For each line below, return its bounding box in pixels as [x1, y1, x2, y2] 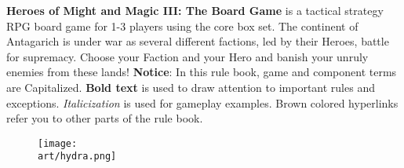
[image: [38, 137, 78, 149]
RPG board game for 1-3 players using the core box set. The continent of [6, 17, 359, 34]
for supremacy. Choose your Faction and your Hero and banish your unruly [6, 48, 369, 64]
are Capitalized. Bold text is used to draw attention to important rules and [6, 79, 375, 95]
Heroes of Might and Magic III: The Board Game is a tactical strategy [6, 2, 384, 18]
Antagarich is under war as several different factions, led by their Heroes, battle [6, 33, 389, 49]
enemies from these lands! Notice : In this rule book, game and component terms [6, 64, 397, 80]
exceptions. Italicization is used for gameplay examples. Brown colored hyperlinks [6, 94, 399, 111]
